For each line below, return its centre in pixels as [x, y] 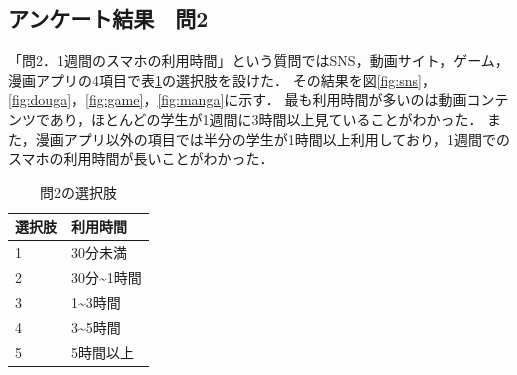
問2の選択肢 [78, 191]
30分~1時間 [106, 277]
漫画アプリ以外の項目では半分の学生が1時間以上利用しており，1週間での [272, 138]
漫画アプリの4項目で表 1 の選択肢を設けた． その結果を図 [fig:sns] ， [222, 79]
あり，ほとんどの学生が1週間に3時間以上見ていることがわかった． [266, 118]
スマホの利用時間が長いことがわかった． [141, 158]
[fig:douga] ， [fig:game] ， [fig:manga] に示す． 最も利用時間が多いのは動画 [237, 99]
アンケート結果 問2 [108, 18]
